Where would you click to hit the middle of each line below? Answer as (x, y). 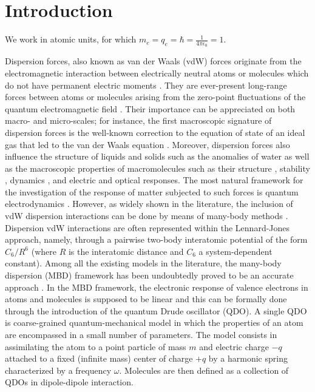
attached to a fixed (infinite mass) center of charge (99, 358)
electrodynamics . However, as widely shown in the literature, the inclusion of (149, 204)
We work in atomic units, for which (71, 39)
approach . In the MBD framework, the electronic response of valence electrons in (157, 287)
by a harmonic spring (248, 358)
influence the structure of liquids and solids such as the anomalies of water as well (157, 156)
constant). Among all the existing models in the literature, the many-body (143, 263)
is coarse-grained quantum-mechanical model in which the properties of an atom (154, 323)
